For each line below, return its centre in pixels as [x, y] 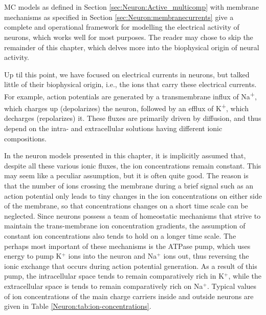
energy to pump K [33, 256]
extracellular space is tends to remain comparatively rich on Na [104, 286]
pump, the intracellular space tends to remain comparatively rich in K [114, 276]
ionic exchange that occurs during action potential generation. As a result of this [131, 266]
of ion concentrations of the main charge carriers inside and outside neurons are [129, 296]
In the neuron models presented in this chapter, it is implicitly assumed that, [125, 155]
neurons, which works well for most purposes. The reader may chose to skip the [129, 37]
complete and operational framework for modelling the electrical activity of [122, 27]
